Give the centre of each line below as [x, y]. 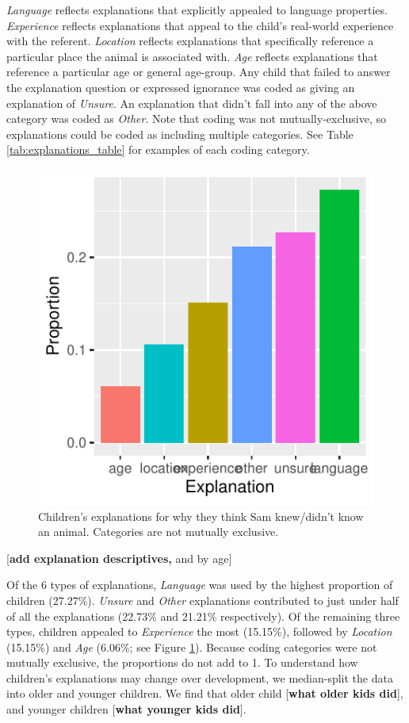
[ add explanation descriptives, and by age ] [119, 558]
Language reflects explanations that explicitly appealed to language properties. [197, 10]
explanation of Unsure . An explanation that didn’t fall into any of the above [192, 103]
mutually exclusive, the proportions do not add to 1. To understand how [182, 662]
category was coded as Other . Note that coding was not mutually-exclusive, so [196, 119]
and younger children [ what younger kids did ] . [126, 709]
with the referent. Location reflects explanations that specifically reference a [190, 41]
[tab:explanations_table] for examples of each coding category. [158, 149]
